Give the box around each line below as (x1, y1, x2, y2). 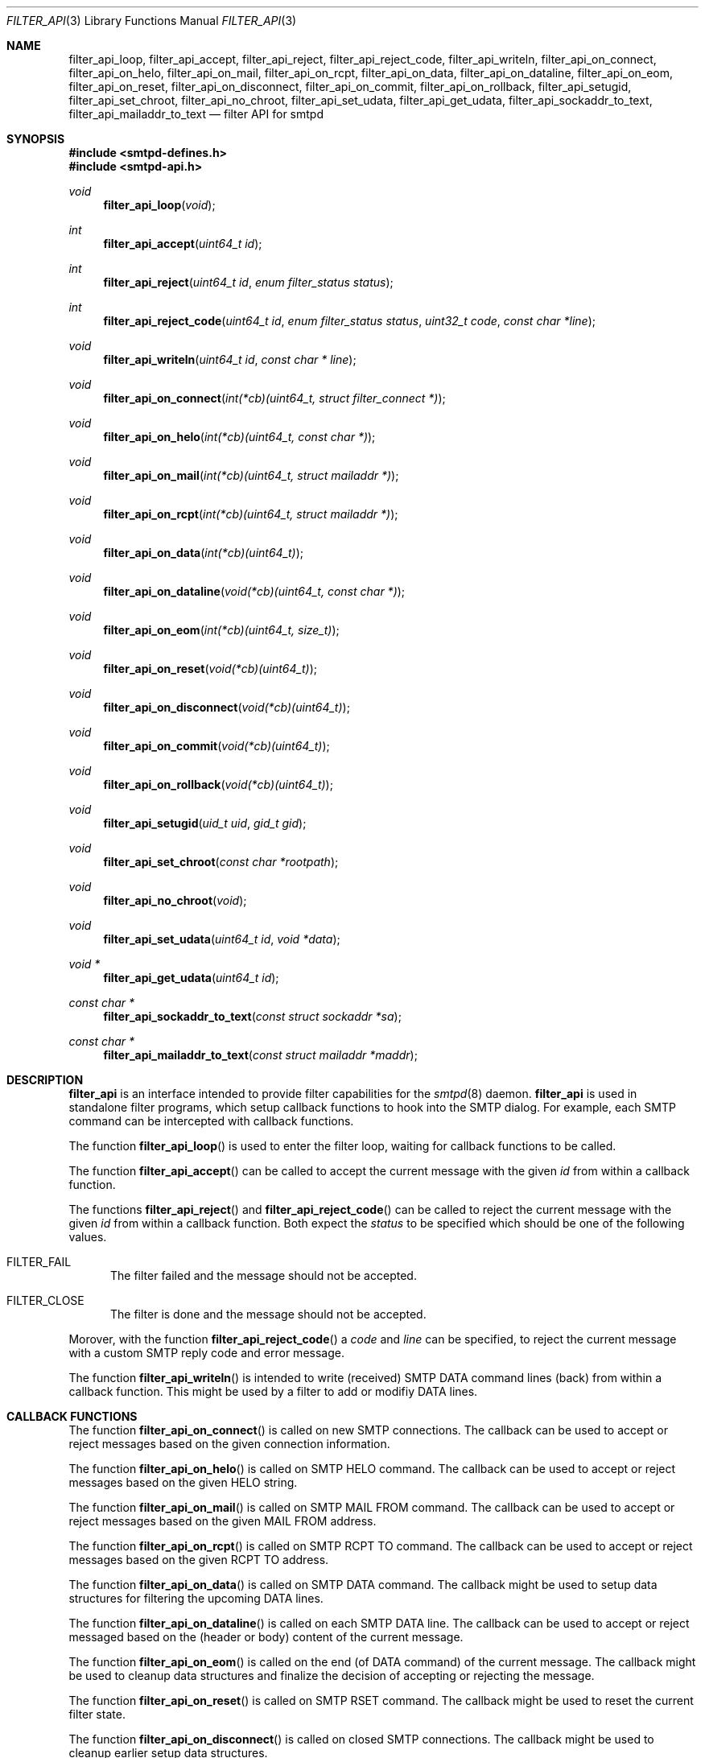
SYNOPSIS (6, 132, 65, 146)
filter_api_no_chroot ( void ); (103, 893, 247, 907)
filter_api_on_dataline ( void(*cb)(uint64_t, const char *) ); (103, 584, 406, 598)
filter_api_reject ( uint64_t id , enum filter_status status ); (103, 275, 394, 289)
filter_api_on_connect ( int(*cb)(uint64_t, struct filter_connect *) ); (103, 391, 446, 405)
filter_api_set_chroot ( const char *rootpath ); (103, 855, 339, 869)
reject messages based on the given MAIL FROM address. (68, 1514, 377, 1528)
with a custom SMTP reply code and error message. (68, 1346, 344, 1360)
